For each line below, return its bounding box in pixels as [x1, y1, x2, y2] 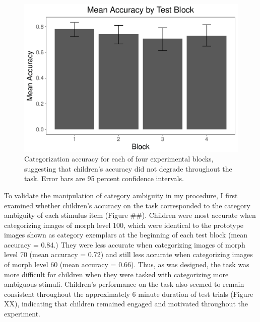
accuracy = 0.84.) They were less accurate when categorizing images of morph [4, 239, 245, 250]
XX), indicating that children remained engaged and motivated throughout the [4, 298, 248, 309]
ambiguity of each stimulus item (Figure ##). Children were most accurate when [4, 210, 256, 220]
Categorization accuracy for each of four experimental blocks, [24, 153, 214, 164]
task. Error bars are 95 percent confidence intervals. [24, 173, 184, 184]
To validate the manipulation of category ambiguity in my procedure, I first [4, 190, 238, 200]
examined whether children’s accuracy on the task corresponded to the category [4, 200, 250, 210]
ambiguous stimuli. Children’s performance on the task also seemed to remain [4, 279, 244, 289]
